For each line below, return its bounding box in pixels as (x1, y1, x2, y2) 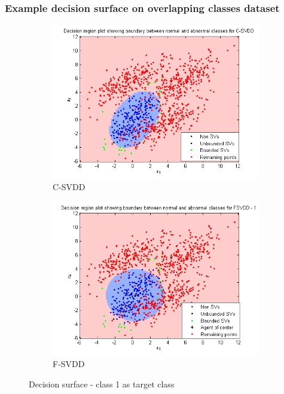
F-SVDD (53, 358, 85, 370)
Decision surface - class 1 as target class (29, 377, 175, 390)
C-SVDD (53, 181, 85, 193)
